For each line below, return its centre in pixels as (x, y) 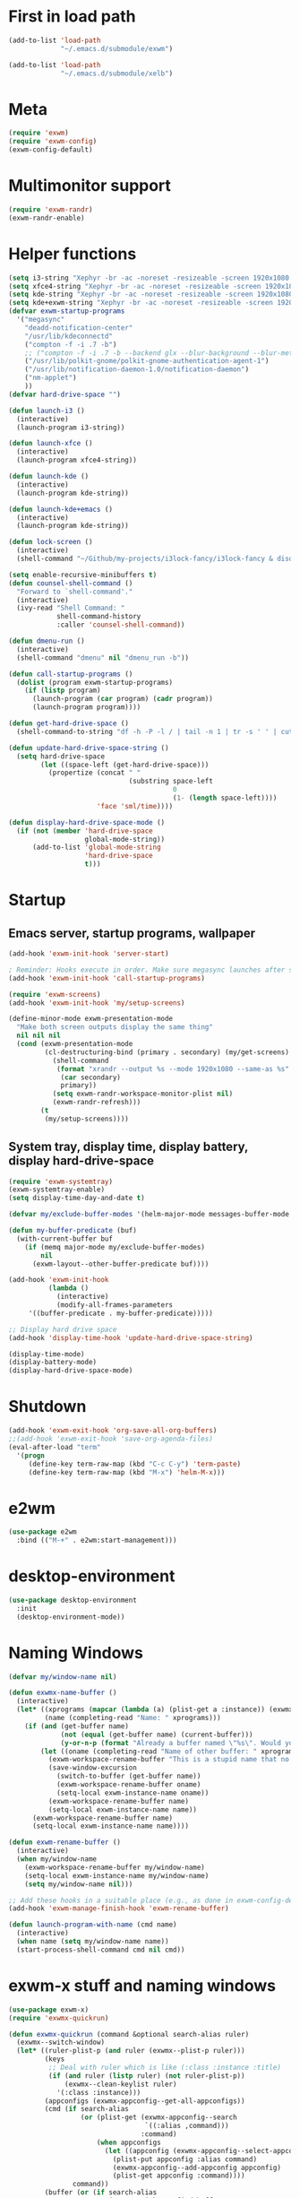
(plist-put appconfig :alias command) (184, 2159)
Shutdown (47, 1407)
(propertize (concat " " (94, 773)
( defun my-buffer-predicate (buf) (73, 1231)
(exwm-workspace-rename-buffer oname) (129, 1785)
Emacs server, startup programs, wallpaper (132, 933)
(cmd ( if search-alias (86, 2109)
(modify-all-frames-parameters (115, 1305)
